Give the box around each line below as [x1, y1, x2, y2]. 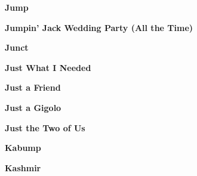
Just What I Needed [5, 61, 91, 73]
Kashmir [5, 161, 41, 174]
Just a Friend [5, 81, 61, 94]
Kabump [5, 141, 41, 154]
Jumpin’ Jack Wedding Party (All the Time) [5, 21, 193, 33]
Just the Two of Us [5, 121, 85, 134]
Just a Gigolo [5, 101, 61, 113]
